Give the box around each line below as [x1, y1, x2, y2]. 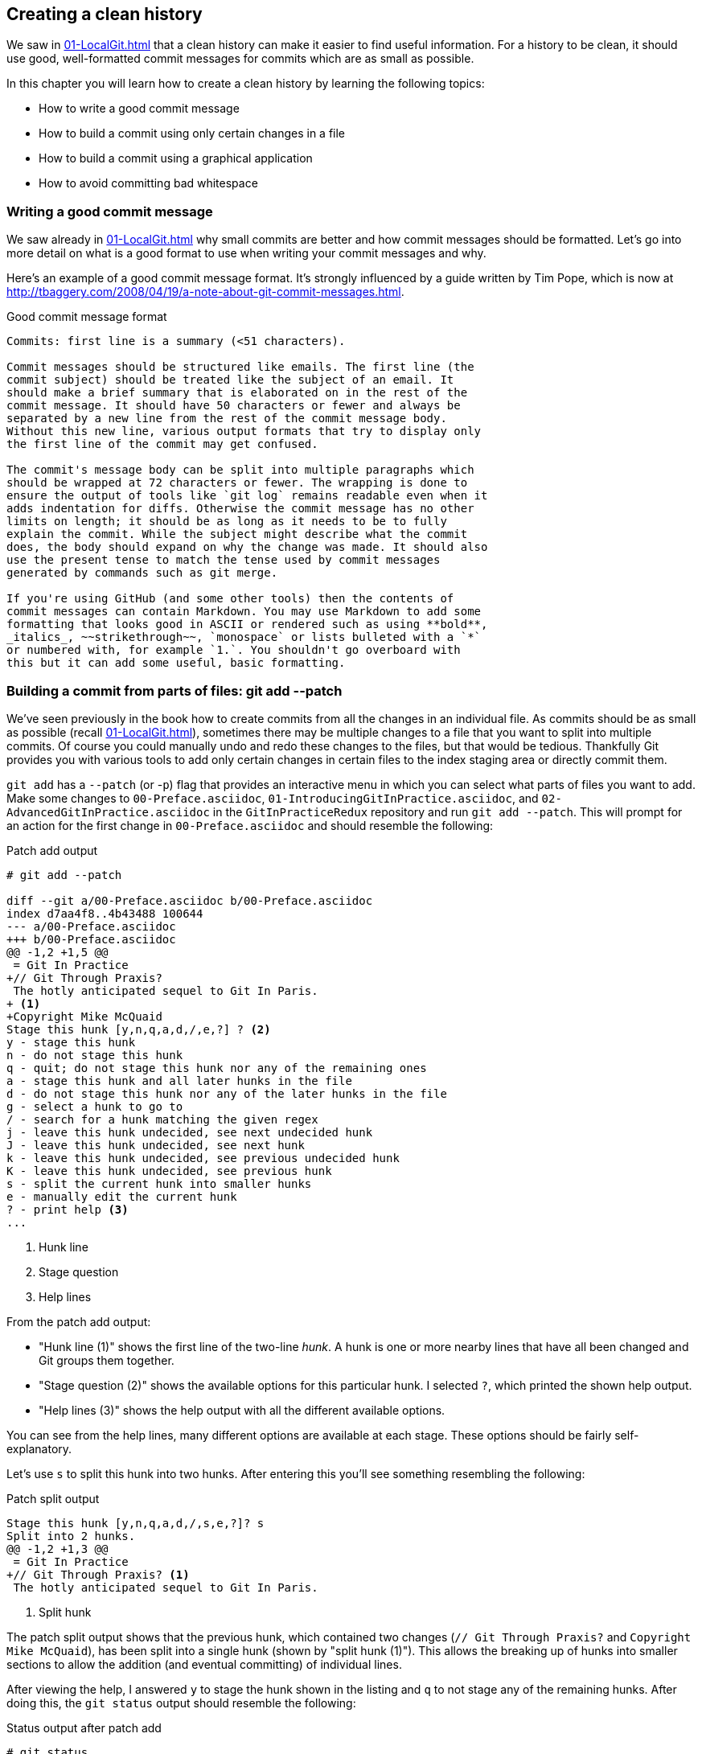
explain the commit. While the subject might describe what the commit [6, 528, 468, 541]
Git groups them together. [39, 1353, 174, 1367]
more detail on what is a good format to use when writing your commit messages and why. [6, 246, 486, 261]
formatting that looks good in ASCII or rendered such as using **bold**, [6, 618, 488, 631]
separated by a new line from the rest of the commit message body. [6, 412, 447, 425]
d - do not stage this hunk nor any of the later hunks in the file [6, 1086, 447, 1100]
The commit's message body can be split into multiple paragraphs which [6, 463, 474, 477]
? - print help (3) [6, 1202, 129, 1216]
